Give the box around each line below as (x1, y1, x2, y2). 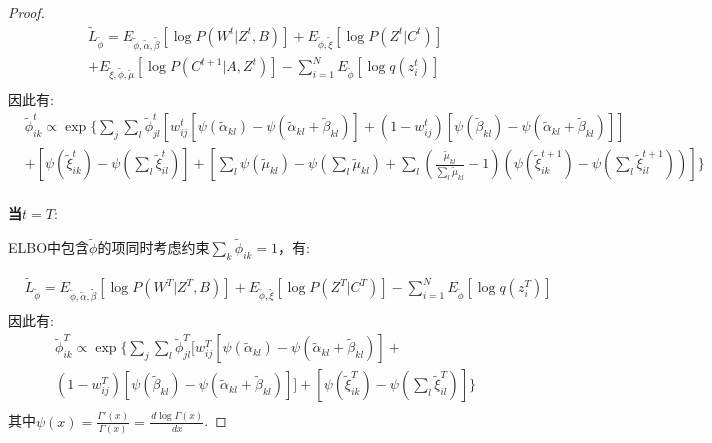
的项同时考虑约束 (97, 237, 210, 258)
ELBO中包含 (8, 237, 90, 258)
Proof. (8, 2, 45, 22)
